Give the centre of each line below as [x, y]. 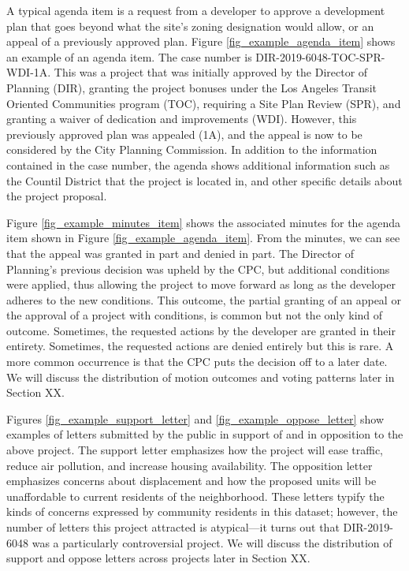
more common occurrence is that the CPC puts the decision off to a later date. [197, 362]
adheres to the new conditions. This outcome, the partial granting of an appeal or [204, 299]
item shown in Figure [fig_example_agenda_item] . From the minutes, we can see [203, 238]
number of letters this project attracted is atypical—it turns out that [173, 527]
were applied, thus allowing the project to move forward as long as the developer [201, 284]
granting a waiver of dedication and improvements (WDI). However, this [182, 119]
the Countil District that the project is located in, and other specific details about [204, 180]
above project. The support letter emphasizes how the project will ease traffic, [195, 450]
